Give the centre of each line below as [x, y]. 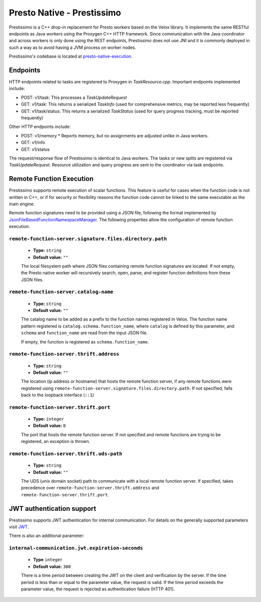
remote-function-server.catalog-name [61, 292]
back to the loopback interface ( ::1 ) [58, 395]
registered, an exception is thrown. [56, 441]
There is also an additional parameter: [47, 536]
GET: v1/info [33, 143]
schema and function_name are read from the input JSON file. [84, 333]
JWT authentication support [53, 509]
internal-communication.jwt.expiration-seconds [76, 548]
